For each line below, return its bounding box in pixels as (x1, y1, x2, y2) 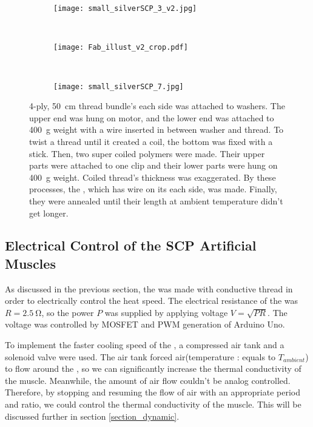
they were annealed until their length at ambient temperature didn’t (29, 194, 283, 207)
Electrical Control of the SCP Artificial (5, 236, 257, 255)
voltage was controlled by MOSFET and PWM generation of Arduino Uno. (5, 318, 285, 331)
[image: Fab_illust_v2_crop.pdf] (53, 43, 188, 52)
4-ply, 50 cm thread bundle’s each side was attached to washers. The (29, 99, 285, 112)
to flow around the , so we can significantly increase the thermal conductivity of (5, 362, 301, 375)
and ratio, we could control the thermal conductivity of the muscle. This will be (5, 398, 301, 411)
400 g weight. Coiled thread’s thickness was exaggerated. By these (29, 170, 276, 183)
